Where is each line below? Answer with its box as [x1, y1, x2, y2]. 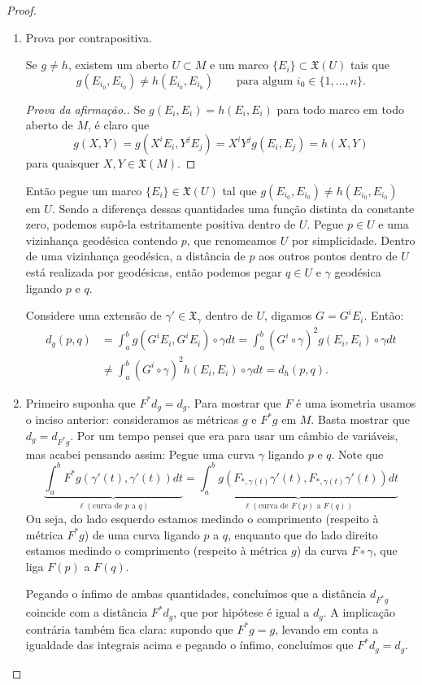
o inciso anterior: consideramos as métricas [25, 411, 239, 428]
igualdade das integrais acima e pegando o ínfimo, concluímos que [25, 636, 354, 653]
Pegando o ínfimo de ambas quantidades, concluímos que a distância [25, 585, 367, 602]
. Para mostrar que [187, 394, 281, 411]
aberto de [25, 116, 73, 133]
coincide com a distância [25, 604, 148, 621]
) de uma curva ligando [84, 526, 200, 543]
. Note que [331, 445, 384, 462]
